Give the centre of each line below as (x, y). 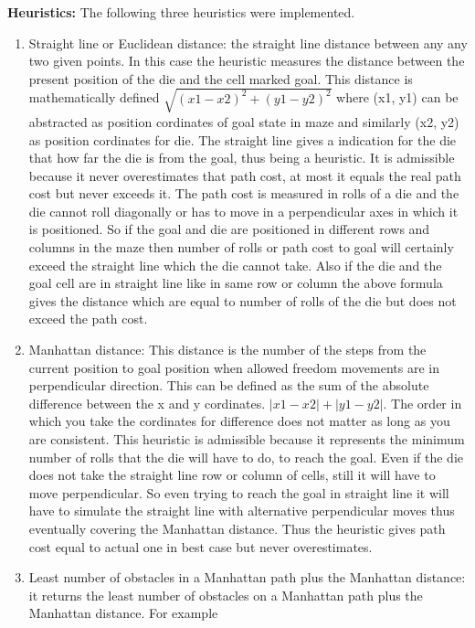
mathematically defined (94, 97)
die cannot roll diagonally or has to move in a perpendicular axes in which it (243, 211)
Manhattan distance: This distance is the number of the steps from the (227, 350)
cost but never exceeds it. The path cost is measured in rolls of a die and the (244, 193)
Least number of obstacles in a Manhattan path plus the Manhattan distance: (247, 577)
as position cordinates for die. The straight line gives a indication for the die (243, 139)
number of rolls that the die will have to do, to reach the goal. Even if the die (246, 457)
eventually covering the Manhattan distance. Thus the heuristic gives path (237, 528)
